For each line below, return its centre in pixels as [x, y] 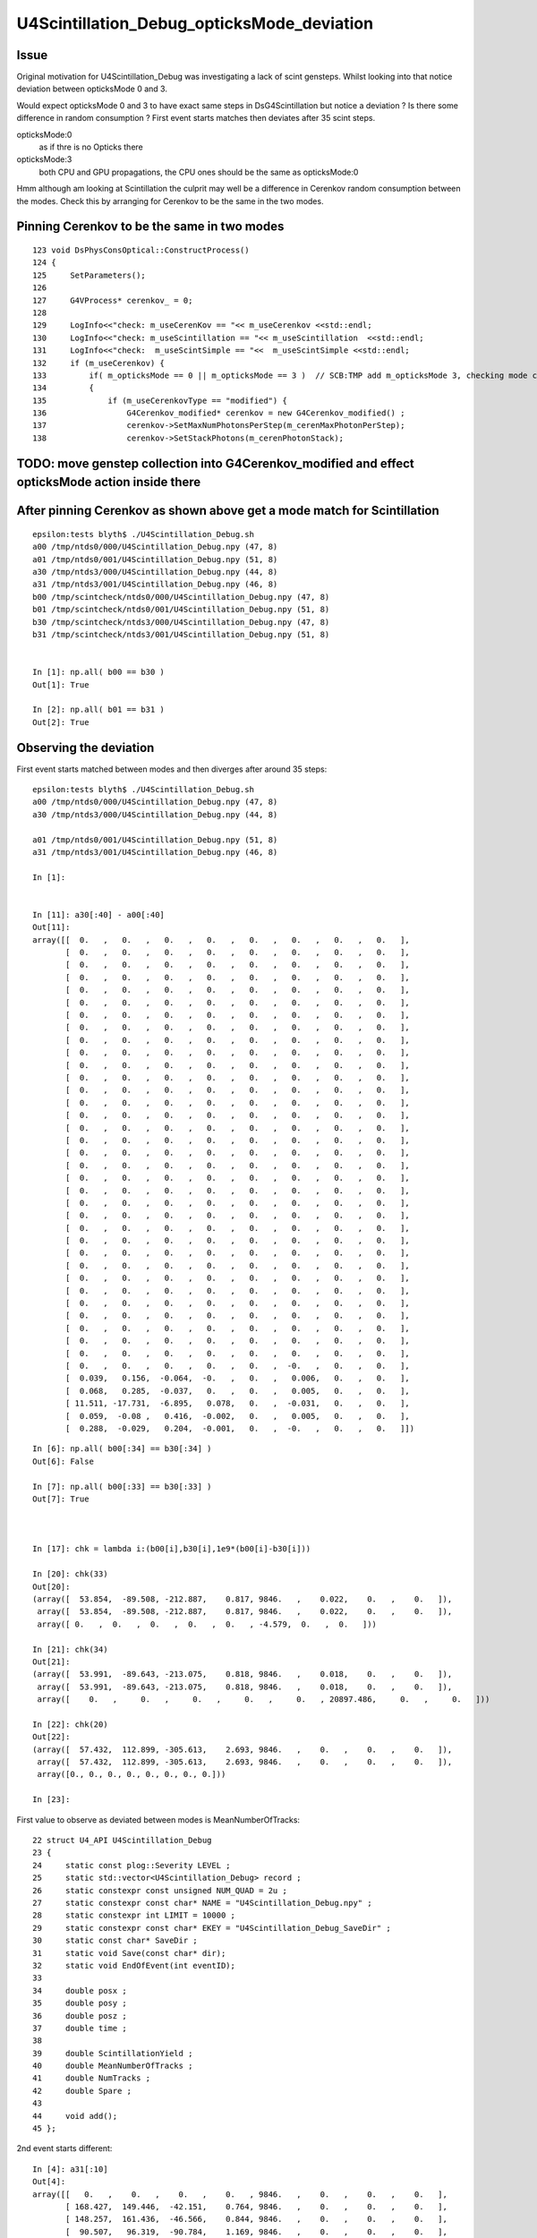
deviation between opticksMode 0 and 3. [92, 89]
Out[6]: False [63, 1461]
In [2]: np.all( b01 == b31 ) [99, 710]
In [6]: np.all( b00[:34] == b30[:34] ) [122, 1449]
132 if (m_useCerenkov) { [99, 363]
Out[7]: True [61, 1499]
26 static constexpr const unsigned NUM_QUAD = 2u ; [160, 1890]
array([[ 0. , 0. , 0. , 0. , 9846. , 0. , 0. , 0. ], [240, 2194]
